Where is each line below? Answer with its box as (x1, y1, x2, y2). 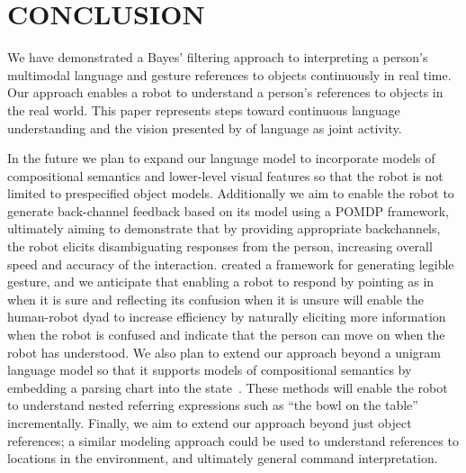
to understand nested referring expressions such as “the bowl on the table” (7, 396, 418, 414)
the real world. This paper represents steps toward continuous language (7, 100, 400, 119)
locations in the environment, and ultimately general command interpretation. (7, 449, 438, 468)
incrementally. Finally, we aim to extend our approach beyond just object (7, 414, 412, 432)
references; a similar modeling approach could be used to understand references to (7, 431, 459, 450)
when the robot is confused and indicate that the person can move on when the (7, 325, 445, 344)
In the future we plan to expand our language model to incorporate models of (7, 149, 435, 168)
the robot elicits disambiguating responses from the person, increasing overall (7, 237, 433, 256)
